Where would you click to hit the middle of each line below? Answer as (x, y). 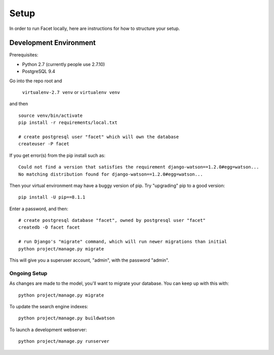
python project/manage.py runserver (64, 341)
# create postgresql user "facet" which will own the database (99, 137)
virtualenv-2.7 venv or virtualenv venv (71, 92)
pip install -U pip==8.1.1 (52, 197)
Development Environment (53, 43)
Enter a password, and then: (39, 209)
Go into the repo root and (36, 81)
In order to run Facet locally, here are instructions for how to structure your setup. (95, 28)
